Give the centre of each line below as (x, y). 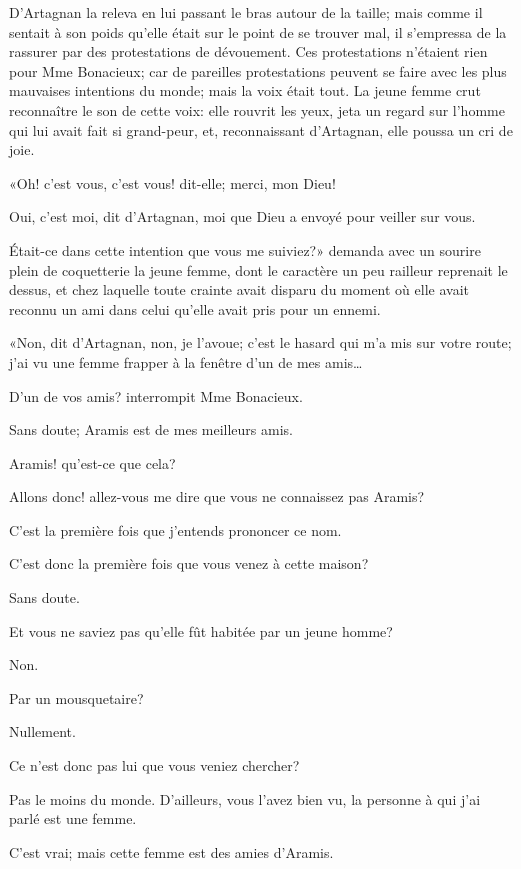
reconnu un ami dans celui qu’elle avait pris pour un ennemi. (195, 308)
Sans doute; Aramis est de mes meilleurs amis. (151, 429)
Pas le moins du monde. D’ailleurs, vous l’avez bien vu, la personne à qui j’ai (245, 798)
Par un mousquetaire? (76, 697)
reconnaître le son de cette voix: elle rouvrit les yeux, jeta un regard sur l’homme (257, 109)
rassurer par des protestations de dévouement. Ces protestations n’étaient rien (248, 51)
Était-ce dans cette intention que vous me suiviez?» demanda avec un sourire (245, 249)
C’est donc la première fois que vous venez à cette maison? (189, 563)
